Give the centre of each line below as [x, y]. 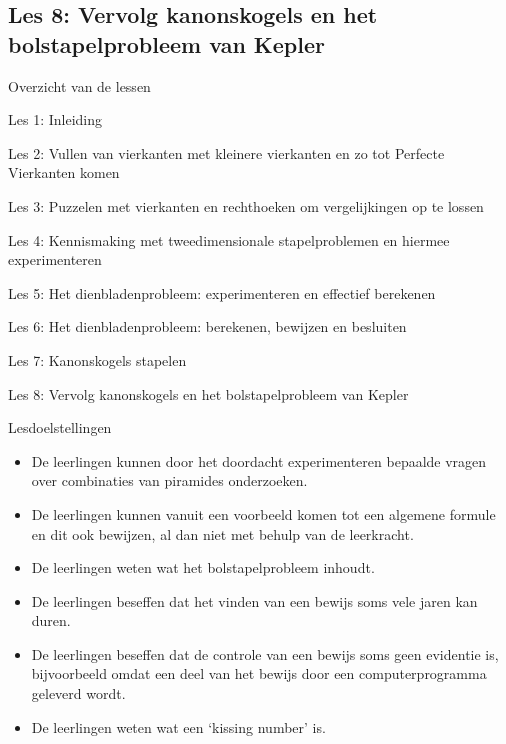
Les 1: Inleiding [55, 119]
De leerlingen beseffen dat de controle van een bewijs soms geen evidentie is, [265, 653]
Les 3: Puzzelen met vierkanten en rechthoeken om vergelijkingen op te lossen [246, 205]
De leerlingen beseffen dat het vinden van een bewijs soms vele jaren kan [254, 600]
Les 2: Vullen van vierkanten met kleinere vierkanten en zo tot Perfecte [226, 152]
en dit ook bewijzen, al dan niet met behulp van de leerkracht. [222, 533]
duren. [51, 620]
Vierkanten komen [64, 172]
